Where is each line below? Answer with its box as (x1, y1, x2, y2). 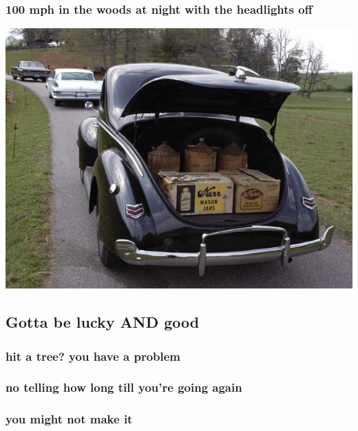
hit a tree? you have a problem (6, 347, 181, 364)
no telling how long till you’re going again (6, 379, 242, 396)
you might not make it (6, 410, 133, 428)
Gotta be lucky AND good (6, 311, 200, 333)
